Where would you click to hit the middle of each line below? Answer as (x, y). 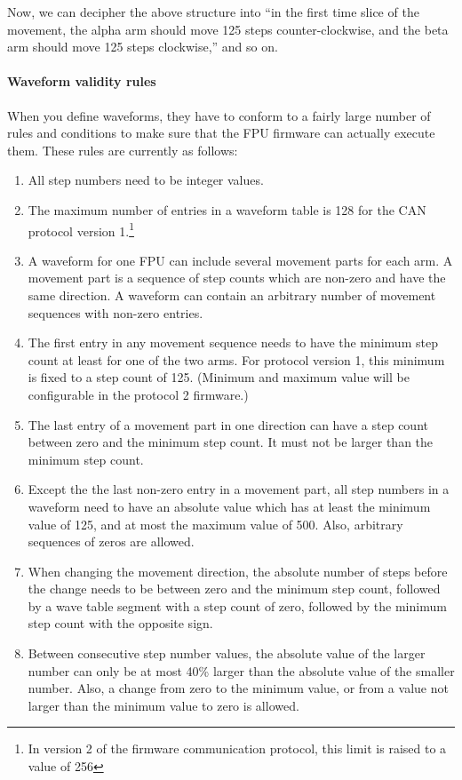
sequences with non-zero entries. (115, 312)
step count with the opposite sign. (120, 623)
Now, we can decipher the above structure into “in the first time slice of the (213, 12)
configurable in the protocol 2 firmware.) (138, 394)
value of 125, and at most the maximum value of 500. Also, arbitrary (215, 524)
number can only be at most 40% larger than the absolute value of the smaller (241, 670)
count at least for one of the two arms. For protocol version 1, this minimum (236, 359)
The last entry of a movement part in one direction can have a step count (228, 424)
